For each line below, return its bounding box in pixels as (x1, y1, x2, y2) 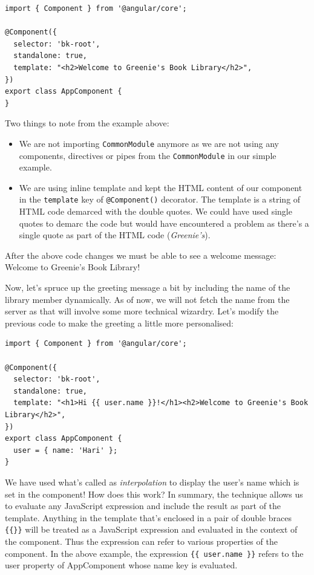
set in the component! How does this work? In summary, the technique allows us (5, 487, 303, 500)
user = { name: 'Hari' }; (13, 446, 118, 455)
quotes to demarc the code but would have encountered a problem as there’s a (19, 216, 309, 229)
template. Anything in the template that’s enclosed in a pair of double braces (5, 511, 292, 524)
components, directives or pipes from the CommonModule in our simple (19, 149, 276, 161)
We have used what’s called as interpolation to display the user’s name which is (5, 475, 299, 488)
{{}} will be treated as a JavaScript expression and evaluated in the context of (5, 523, 298, 536)
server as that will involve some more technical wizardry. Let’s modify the (5, 305, 279, 317)
